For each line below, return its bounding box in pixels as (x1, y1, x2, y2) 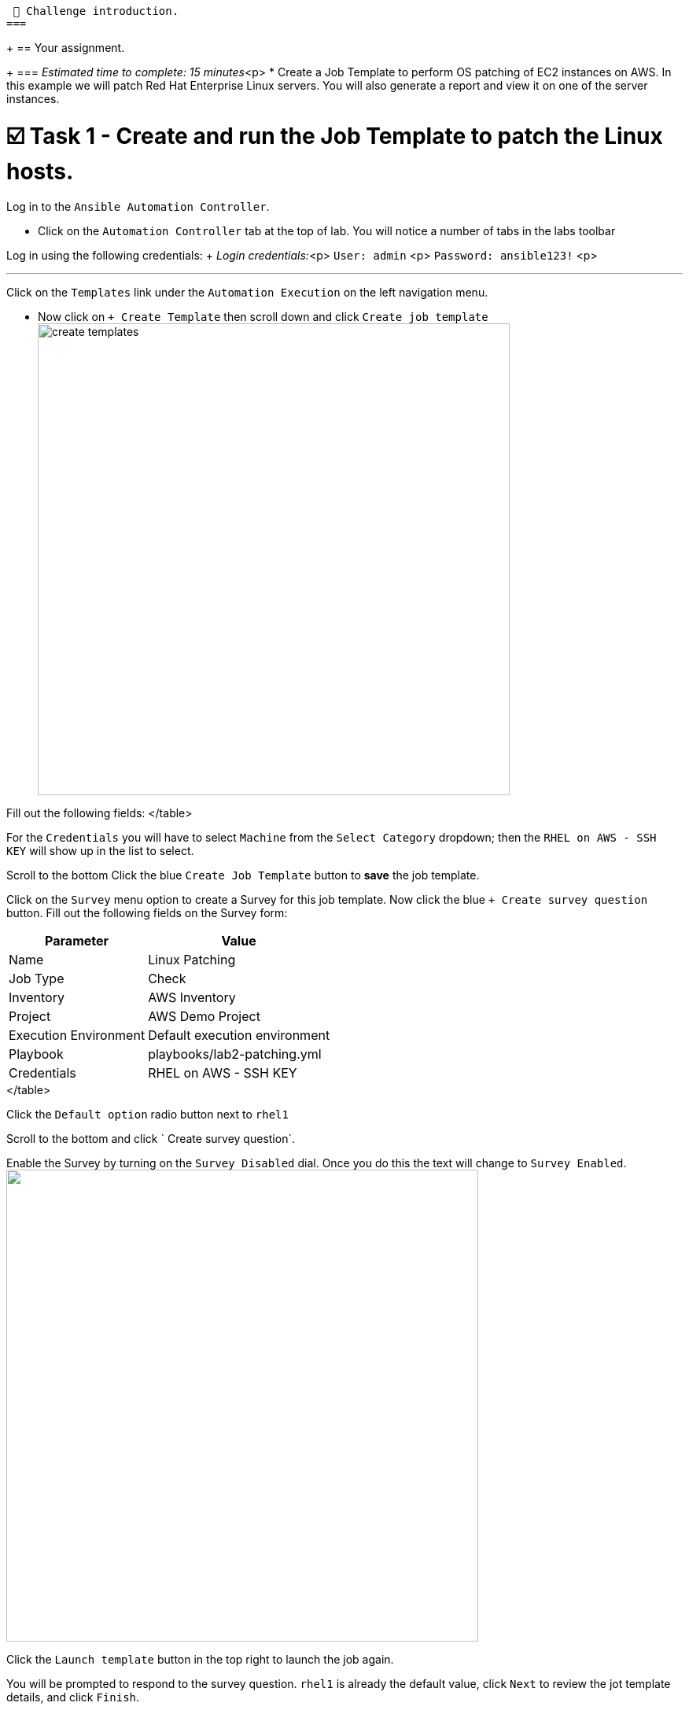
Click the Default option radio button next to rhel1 (6, 1107, 289, 1121)
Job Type (9, 970, 64, 986)
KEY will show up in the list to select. (6, 843, 194, 857)
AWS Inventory (148, 989, 236, 1005)
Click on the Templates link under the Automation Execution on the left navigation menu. (6, 285, 488, 299)
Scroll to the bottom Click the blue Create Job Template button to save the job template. (6, 868, 480, 882)
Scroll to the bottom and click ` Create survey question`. (6, 1131, 295, 1145)
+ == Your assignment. (6, 41, 125, 54)
